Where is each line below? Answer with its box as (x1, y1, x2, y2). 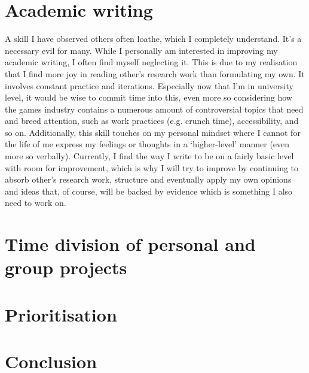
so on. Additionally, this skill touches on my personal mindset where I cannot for (5, 126, 301, 138)
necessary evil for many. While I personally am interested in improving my (5, 44, 278, 56)
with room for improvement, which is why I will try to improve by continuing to (5, 161, 299, 174)
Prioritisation (5, 302, 117, 326)
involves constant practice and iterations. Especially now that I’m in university (5, 79, 293, 92)
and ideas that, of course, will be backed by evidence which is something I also (5, 184, 293, 197)
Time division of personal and (5, 232, 256, 256)
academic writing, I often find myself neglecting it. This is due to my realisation (5, 56, 298, 68)
